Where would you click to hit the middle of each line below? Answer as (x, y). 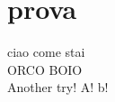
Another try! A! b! (58, 87)
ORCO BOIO (45, 69)
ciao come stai (46, 52)
